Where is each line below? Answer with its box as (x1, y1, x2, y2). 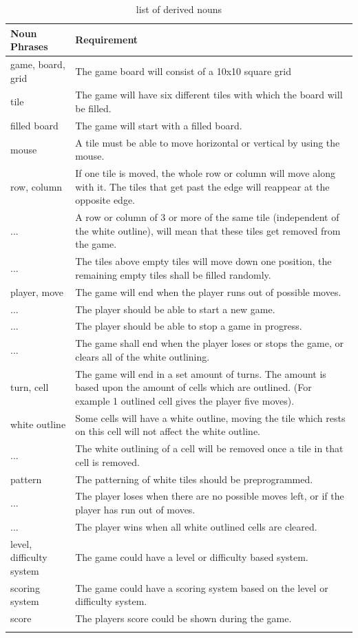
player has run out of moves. (75, 502, 196, 516)
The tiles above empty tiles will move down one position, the (75, 254, 332, 268)
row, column (10, 179, 63, 193)
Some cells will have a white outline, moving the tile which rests (75, 410, 346, 425)
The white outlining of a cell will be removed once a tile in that (75, 441, 344, 456)
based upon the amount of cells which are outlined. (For (75, 380, 312, 394)
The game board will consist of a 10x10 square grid (75, 63, 291, 78)
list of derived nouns (136, 2, 222, 16)
